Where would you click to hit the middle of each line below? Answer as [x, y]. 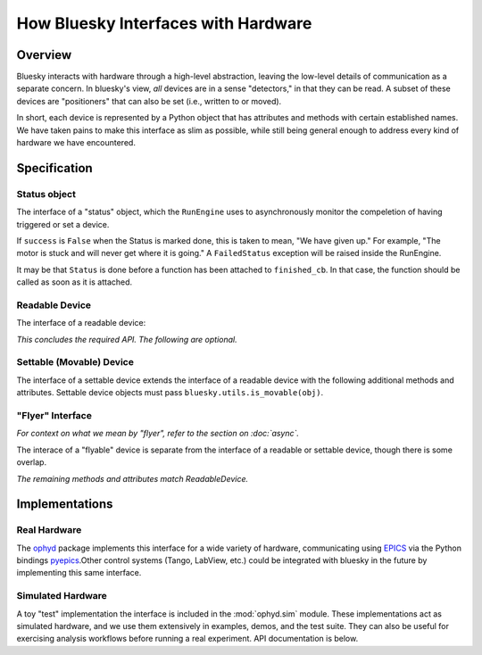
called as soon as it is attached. [75, 282]
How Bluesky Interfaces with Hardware [164, 23]
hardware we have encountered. [76, 143]
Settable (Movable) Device [75, 362]
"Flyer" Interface [54, 415]
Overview [44, 55]
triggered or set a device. [63, 224]
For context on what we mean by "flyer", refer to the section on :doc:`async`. [158, 434]
